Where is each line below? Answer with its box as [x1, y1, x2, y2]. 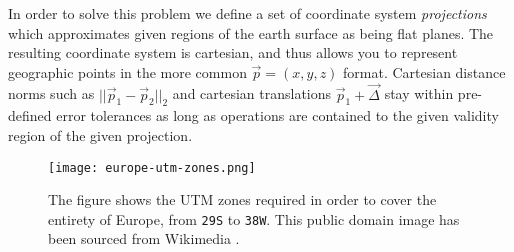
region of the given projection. [8, 124, 193, 145]
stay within [384, 83, 454, 104]
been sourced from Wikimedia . [48, 228, 240, 249]
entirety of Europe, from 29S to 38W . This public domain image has [48, 208, 460, 229]
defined [8, 105, 52, 126]
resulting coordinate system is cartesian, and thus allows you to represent [8, 42, 458, 63]
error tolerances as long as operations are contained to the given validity [56, 105, 499, 126]
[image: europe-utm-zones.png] [48, 160, 256, 175]
